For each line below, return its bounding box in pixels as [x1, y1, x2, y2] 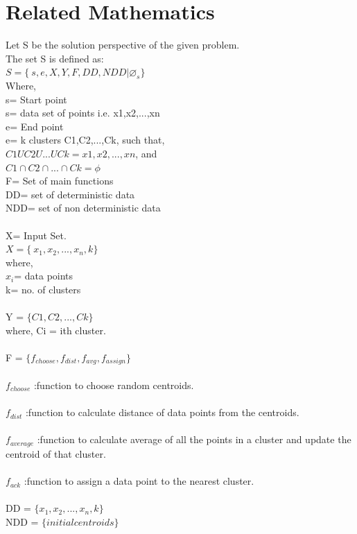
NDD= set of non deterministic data [6, 200, 161, 215]
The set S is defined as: [6, 51, 104, 65]
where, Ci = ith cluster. [6, 322, 106, 337]
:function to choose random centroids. [33, 378, 194, 393]
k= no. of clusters [6, 282, 81, 297]
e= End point [6, 119, 64, 133]
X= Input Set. [6, 227, 67, 242]
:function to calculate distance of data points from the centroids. [25, 405, 299, 420]
